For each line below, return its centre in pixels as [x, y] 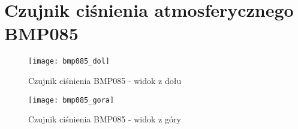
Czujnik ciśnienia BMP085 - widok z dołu [105, 80]
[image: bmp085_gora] [71, 100]
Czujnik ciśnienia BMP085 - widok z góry [105, 119]
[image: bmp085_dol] [69, 61]
